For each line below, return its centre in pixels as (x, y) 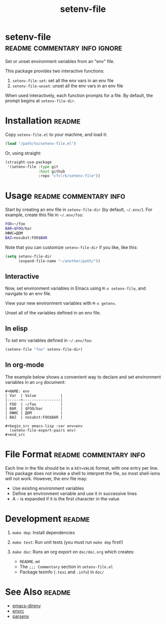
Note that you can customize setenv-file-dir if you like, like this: (72, 247)
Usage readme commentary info (65, 196)
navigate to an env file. (28, 294)
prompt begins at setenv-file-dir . (40, 101)
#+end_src (15, 435)
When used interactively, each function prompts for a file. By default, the (79, 95)
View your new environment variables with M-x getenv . (61, 303)
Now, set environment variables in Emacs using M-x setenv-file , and (75, 288)
